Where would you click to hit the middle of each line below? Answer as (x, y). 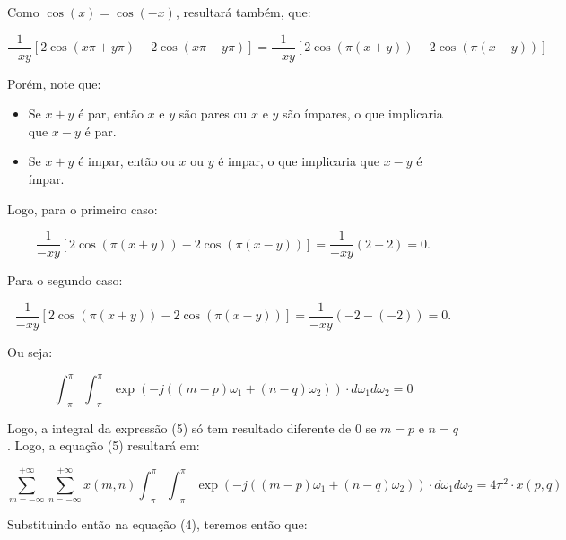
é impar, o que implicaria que (299, 161)
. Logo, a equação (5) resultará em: (104, 445)
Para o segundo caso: (65, 280)
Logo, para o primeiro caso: (83, 209)
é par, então (111, 113)
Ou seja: (30, 351)
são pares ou (213, 113)
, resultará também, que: (243, 12)
